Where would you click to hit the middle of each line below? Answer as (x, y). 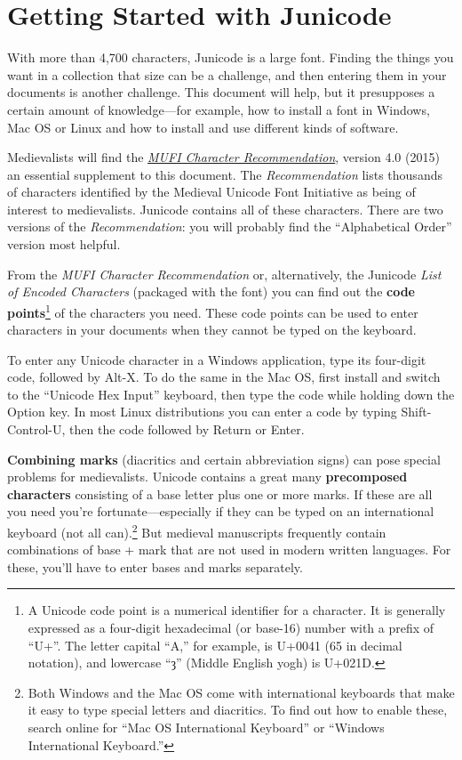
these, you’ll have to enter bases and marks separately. (155, 566)
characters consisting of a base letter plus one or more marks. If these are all (220, 493)
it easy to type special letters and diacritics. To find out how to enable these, (238, 710)
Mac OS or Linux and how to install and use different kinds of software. (203, 127)
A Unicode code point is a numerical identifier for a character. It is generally (237, 610)
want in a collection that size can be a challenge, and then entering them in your (227, 74)
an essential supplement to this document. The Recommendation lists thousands (225, 174)
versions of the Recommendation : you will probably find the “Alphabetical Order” (230, 226)
